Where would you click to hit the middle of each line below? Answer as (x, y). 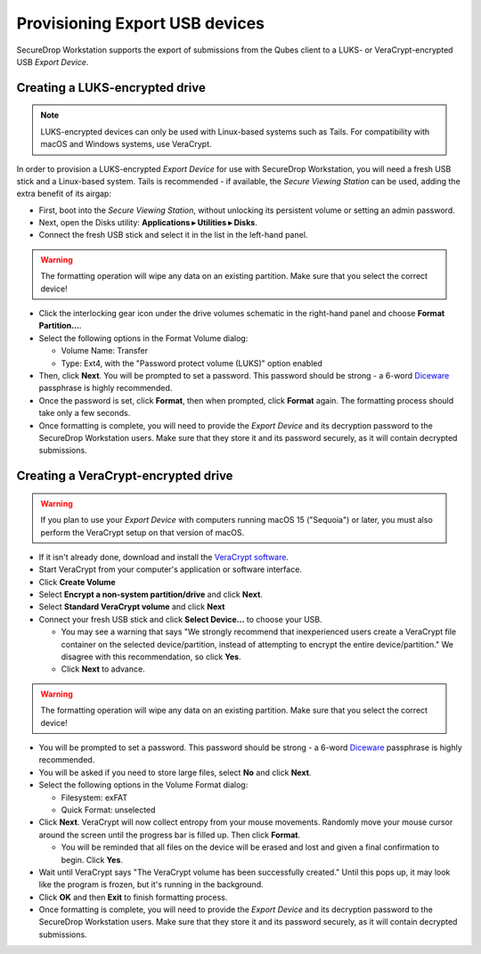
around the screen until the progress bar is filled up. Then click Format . (170, 835)
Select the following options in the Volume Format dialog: (143, 785)
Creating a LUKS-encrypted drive (111, 88)
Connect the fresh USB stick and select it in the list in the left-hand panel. (173, 235)
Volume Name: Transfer (105, 351)
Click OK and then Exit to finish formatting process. (133, 897)
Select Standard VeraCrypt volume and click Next (132, 607)
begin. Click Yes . (92, 860)
